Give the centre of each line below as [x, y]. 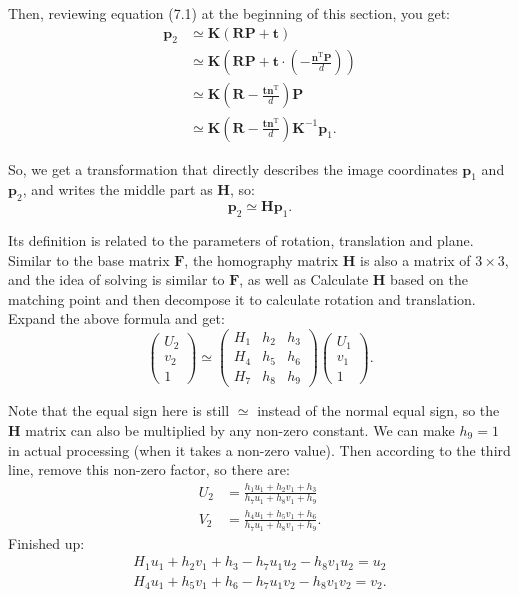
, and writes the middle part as [117, 189]
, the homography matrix [261, 259]
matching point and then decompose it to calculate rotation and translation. [242, 298]
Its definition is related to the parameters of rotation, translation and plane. [241, 239]
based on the [429, 279]
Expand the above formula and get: [116, 318]
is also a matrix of [415, 259]
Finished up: [46, 542]
